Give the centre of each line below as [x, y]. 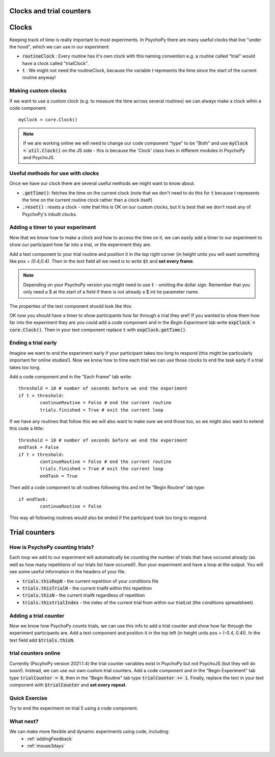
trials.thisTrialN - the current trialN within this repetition [87, 588]
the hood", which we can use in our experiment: [60, 46]
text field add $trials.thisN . [42, 640]
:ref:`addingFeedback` [50, 739]
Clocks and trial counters [50, 11]
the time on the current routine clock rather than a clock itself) [87, 200]
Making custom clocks [38, 91]
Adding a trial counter [37, 616]
